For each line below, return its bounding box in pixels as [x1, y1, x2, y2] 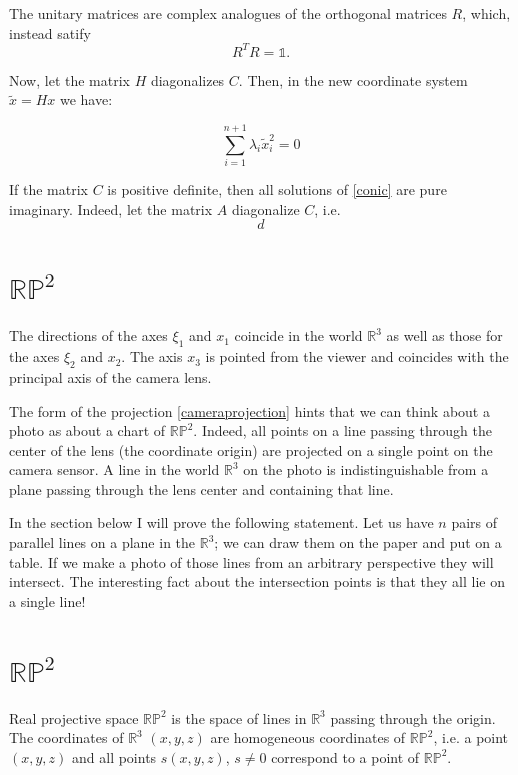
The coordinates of [9, 727, 124, 748]
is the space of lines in [171, 707, 307, 728]
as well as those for [386, 325, 503, 346]
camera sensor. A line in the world [9, 459, 220, 480]
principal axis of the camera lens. [9, 366, 212, 387]
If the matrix [9, 179, 88, 199]
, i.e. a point [433, 727, 509, 748]
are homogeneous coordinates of [210, 727, 406, 748]
